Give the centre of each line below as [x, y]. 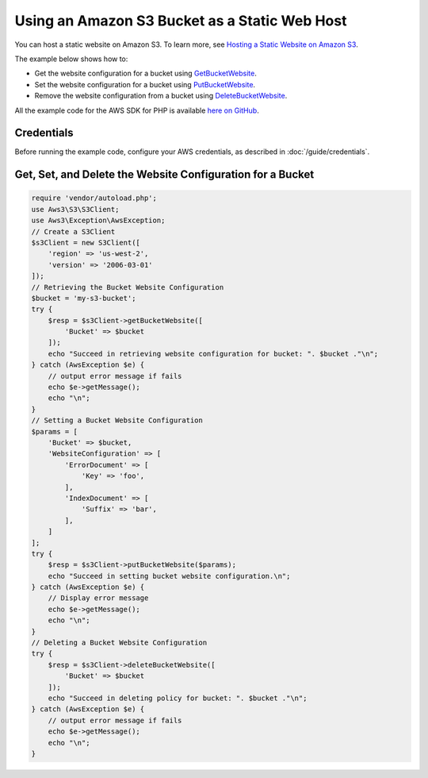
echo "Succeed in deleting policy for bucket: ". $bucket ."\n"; [178, 698]
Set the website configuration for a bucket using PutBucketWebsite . [145, 84]
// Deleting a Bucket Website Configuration [119, 643]
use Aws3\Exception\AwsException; [98, 221]
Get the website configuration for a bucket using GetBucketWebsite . [145, 73]
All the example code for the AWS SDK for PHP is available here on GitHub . [137, 110]
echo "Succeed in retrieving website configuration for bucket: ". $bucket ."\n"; [213, 354]
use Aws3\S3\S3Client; [75, 209]
